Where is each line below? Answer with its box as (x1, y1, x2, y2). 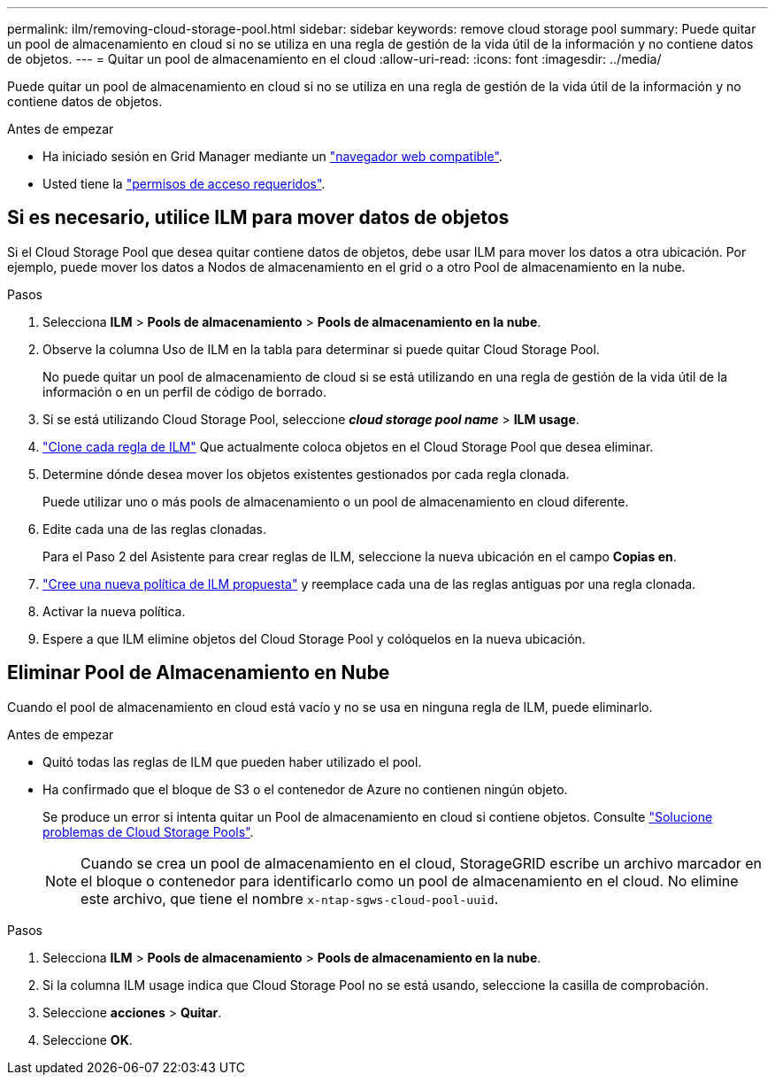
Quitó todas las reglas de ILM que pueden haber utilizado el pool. (42, 754, 422, 769)
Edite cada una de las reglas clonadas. (42, 521, 267, 537)
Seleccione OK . (42, 1032, 133, 1047)
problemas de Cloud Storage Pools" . (42, 823, 254, 839)
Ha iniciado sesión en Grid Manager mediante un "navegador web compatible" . (42, 149, 503, 164)
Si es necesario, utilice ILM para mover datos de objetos (7, 206, 510, 229)
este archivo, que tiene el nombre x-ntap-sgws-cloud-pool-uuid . (81, 889, 499, 908)
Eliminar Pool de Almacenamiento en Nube (7, 661, 390, 684)
